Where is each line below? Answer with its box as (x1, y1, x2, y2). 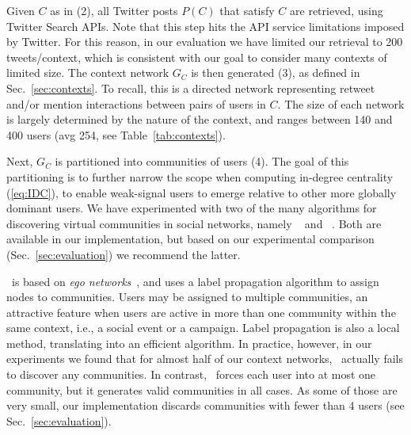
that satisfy (219, 2, 275, 18)
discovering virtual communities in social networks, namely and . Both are (6, 215, 382, 231)
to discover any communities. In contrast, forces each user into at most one (6, 366, 376, 383)
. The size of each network (277, 95, 405, 112)
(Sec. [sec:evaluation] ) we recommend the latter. (6, 246, 241, 262)
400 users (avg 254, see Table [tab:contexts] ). (6, 126, 226, 143)
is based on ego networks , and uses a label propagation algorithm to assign (11, 273, 379, 289)
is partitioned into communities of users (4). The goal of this (55, 153, 349, 170)
